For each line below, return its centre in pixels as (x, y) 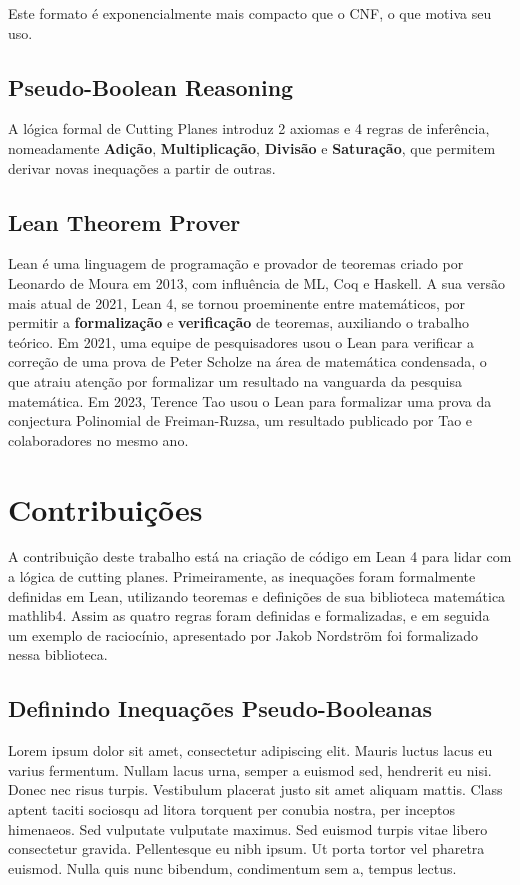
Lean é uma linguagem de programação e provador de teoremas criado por (236, 263)
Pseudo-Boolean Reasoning (151, 86)
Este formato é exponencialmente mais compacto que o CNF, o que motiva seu (250, 13)
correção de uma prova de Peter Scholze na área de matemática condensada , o (247, 361)
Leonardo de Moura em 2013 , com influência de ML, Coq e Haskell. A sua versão (256, 282)
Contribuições (105, 508)
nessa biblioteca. (58, 654)
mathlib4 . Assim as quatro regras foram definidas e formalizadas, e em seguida (249, 615)
